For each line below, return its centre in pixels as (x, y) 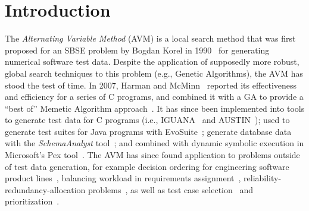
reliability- (263, 178)
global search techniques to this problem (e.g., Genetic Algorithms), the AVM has (154, 73)
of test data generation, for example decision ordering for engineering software (147, 166)
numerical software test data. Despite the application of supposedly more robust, (152, 62)
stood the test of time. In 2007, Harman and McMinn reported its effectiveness (151, 85)
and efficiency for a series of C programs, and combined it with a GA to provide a (154, 97)
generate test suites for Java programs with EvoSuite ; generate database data (148, 131)
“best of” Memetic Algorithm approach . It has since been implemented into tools (155, 108)
